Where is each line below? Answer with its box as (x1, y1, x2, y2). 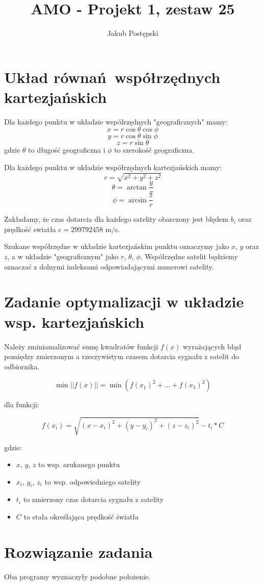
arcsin (128, 196, 147, 204)
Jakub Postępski (107, 28, 158, 38)
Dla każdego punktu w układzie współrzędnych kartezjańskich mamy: (4, 162, 222, 173)
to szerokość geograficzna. (114, 144, 195, 155)
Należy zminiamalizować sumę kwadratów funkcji (4, 341, 158, 351)
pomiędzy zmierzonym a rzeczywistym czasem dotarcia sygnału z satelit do (4, 351, 240, 362)
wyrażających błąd (183, 341, 242, 351)
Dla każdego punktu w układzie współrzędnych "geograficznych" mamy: (4, 116, 228, 127)
